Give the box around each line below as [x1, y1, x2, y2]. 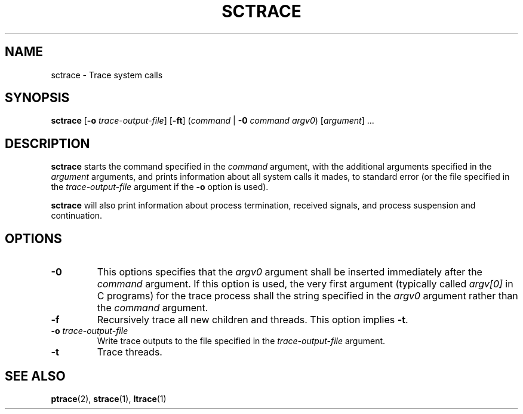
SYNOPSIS [5, 90, 70, 106]
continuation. [51, 210, 103, 221]
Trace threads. [97, 346, 162, 358]
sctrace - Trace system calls [51, 69, 163, 80]
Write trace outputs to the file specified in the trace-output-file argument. [97, 336, 386, 346]
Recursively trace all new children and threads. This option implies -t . [97, 314, 408, 326]
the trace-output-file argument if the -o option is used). [51, 182, 269, 192]
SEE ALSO [5, 368, 66, 384]
